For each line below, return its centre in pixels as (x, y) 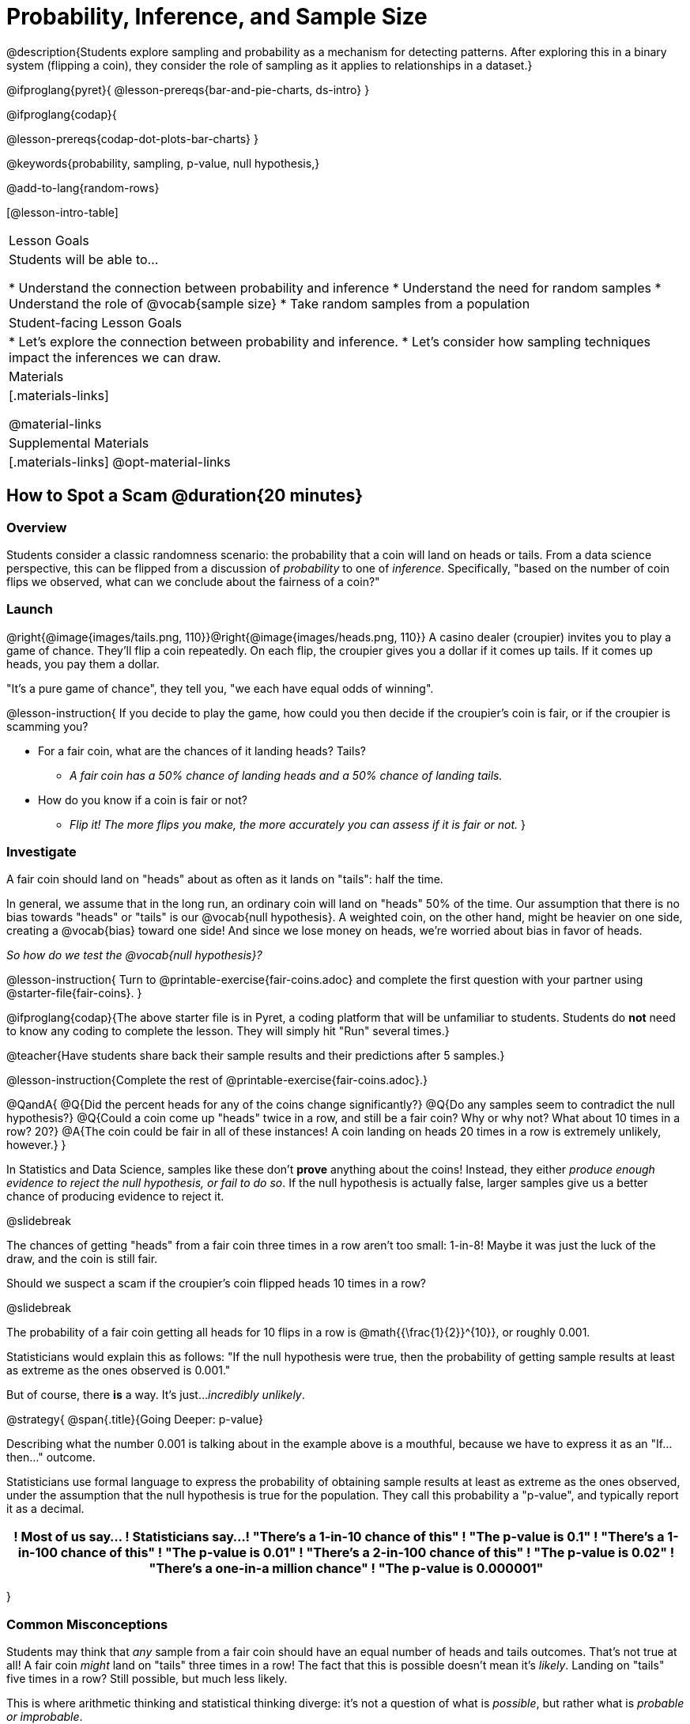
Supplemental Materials (79, 442)
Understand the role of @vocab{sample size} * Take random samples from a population (270, 303)
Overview (37, 527)
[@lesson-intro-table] (62, 212)
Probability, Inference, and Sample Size (217, 17)
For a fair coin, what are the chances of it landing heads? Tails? (202, 750)
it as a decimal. (45, 1509)
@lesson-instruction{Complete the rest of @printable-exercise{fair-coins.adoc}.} (217, 1080)
